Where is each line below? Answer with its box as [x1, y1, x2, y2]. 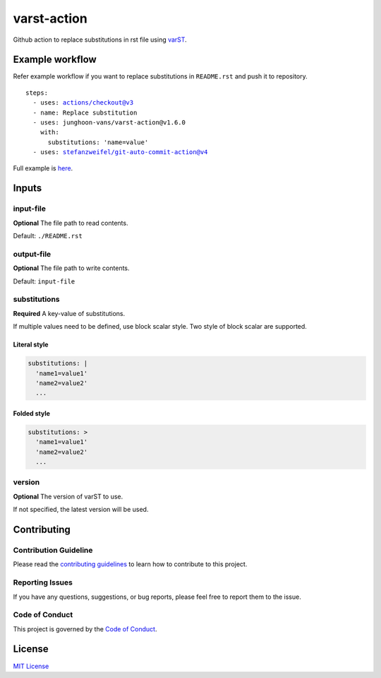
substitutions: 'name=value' [47, 138, 149, 146]
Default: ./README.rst [13, 232, 83, 240]
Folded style [13, 409, 51, 417]
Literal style [13, 340, 49, 349]
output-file [13, 249, 52, 259]
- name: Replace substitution [32, 108, 138, 117]
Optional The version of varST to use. [13, 492, 123, 501]
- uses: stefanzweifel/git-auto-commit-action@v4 [32, 148, 208, 156]
